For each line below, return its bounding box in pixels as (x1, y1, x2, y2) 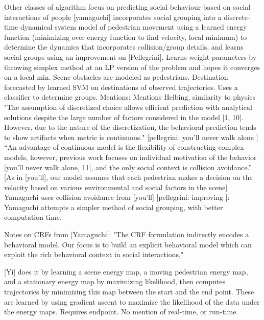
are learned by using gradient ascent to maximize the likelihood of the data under (4, 296, 260, 307)
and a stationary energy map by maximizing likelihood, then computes (4, 276, 226, 287)
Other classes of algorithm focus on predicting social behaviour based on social (4, 2, 251, 12)
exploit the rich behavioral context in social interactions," (4, 249, 184, 260)
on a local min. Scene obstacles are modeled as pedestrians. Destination (4, 72, 228, 82)
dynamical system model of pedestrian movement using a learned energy (20, 21, 247, 32)
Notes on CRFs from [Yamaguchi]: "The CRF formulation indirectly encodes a (4, 229, 249, 240)
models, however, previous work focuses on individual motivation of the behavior (4, 151, 257, 162)
